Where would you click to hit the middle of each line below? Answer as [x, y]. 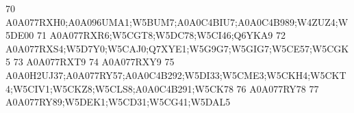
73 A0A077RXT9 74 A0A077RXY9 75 [94, 62]
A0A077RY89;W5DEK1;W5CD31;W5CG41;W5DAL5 [118, 102]
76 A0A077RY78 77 [278, 88]
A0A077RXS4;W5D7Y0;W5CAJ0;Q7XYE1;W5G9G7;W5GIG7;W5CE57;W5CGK [177, 48]
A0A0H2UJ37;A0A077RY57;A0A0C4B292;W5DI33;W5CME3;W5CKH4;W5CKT [176, 75]
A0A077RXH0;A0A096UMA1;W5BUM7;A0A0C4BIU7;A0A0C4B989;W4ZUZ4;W [177, 21]
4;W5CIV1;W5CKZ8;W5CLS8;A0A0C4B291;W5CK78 [119, 88]
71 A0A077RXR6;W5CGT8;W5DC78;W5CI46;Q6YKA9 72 [161, 35]
